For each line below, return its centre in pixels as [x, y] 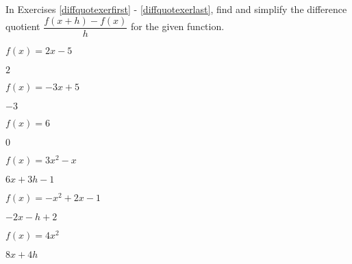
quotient [23, 26]
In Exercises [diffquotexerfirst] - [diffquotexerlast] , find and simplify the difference [176, 9]
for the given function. [177, 26]
